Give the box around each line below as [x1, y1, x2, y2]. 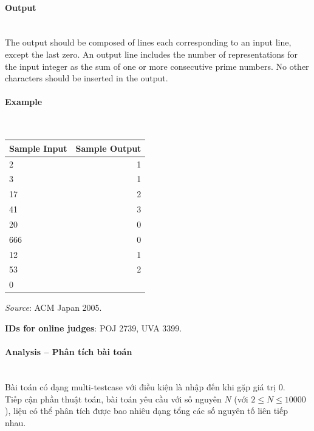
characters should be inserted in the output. [5, 72, 168, 84]
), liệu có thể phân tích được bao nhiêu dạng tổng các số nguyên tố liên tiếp [5, 404, 288, 417]
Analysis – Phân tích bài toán [5, 345, 132, 358]
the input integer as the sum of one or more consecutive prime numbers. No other [5, 59, 309, 72]
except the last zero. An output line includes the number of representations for [5, 47, 298, 60]
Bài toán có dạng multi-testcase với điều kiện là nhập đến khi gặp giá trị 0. [5, 380, 285, 393]
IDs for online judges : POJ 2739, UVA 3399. [5, 321, 182, 334]
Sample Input [9, 141, 67, 154]
